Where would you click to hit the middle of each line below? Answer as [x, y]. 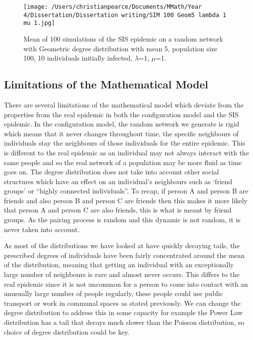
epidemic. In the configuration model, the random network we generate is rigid [122, 124]
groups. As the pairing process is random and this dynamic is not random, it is [122, 220]
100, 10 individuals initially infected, [78, 58]
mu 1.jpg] [39, 23]
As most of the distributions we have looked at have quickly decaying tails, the [122, 245]
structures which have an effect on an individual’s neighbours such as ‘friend [118, 181]
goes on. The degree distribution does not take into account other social [112, 172]
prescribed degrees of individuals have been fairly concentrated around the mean [124, 255]
